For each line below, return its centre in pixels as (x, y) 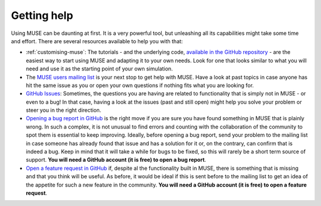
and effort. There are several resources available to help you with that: (97, 41)
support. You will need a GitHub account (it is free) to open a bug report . (116, 160)
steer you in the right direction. (64, 110)
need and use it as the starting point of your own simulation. (99, 69)
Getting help (42, 15)
